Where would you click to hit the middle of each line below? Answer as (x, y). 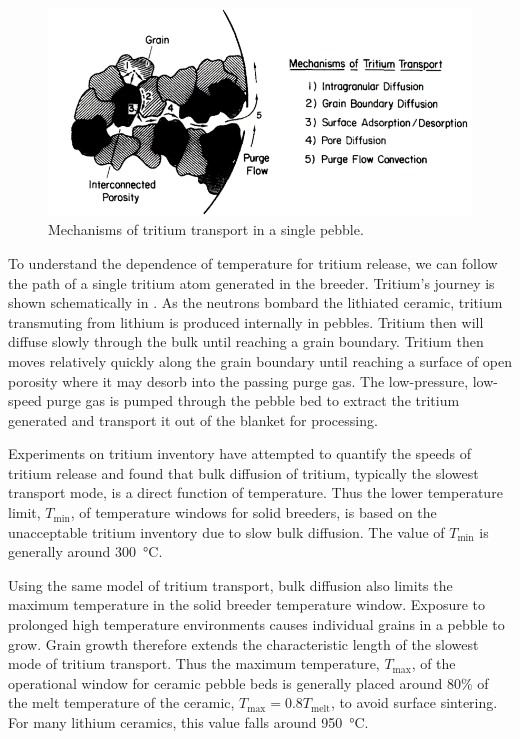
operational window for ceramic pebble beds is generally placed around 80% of (248, 682)
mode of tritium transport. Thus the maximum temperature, (194, 663)
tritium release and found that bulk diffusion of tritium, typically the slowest (243, 472)
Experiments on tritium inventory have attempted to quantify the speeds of (239, 453)
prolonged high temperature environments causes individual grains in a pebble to (256, 624)
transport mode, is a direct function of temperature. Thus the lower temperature (255, 492)
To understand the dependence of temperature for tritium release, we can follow (253, 262)
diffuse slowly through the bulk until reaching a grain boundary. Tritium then (246, 341)
